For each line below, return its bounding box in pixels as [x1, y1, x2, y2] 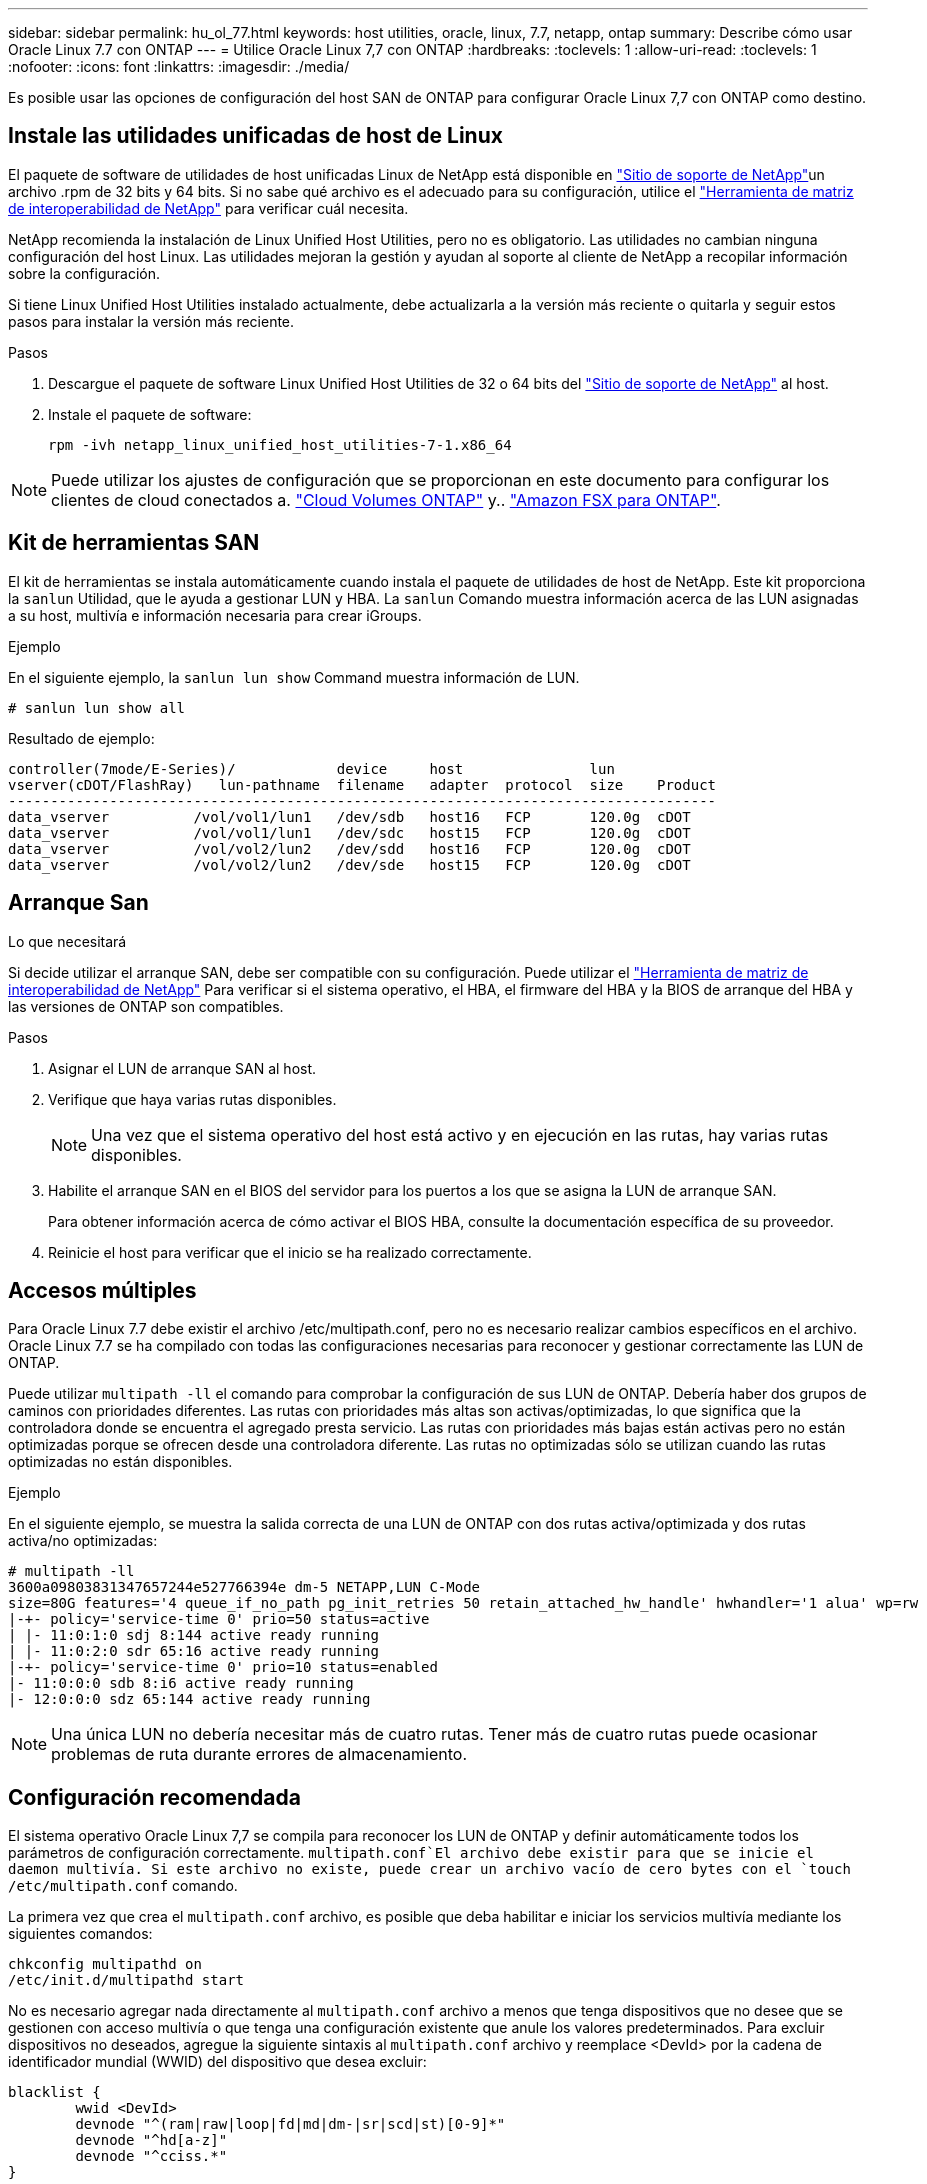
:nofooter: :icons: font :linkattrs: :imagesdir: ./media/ [8, 58, 350, 75]
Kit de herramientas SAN [8, 530, 260, 556]
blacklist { [8, 2084, 101, 2101]
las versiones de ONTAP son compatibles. [8, 997, 284, 1015]
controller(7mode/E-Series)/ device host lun [8, 760, 615, 777]
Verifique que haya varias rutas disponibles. [48, 1090, 337, 1108]
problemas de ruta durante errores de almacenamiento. [51, 1744, 468, 1765]
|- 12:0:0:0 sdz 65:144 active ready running [8, 1691, 371, 1708]
